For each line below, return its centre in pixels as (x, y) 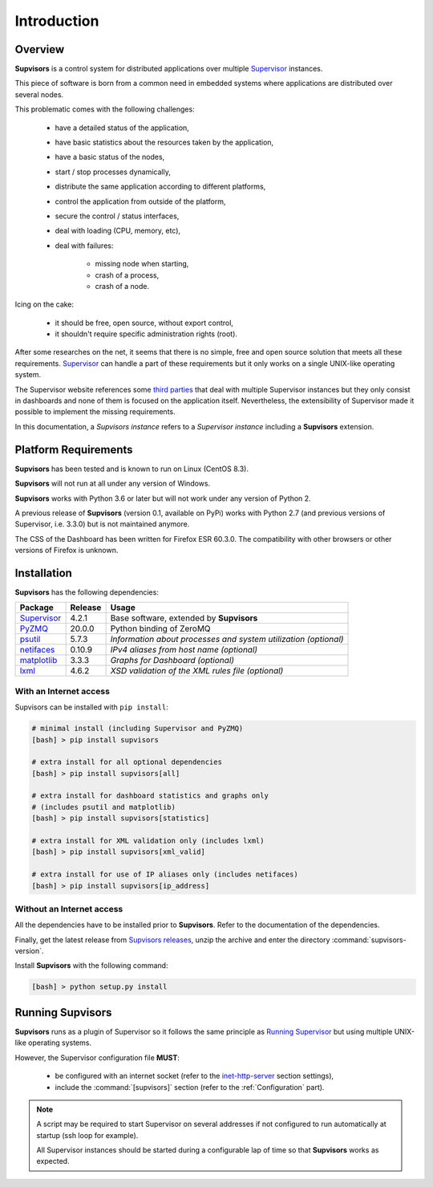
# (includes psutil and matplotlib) (104, 807)
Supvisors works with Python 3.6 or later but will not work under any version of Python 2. (163, 498)
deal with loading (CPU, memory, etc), (117, 231)
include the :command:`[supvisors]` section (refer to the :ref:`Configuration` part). (190, 1087)
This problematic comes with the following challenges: (105, 109)
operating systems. (60, 1043)
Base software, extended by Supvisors (184, 618)
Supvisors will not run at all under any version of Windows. (113, 484)
